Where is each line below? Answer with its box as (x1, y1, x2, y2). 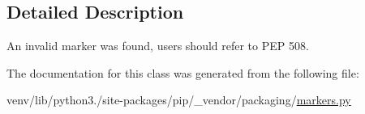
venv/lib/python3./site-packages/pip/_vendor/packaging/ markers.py (6, 91, 351, 108)
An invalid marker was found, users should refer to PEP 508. (6, 37, 309, 54)
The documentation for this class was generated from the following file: (6, 64, 359, 81)
